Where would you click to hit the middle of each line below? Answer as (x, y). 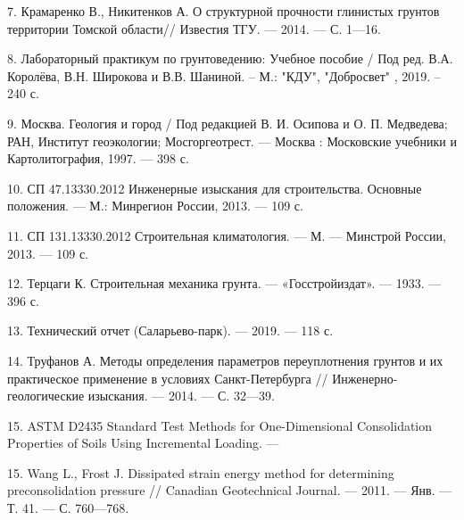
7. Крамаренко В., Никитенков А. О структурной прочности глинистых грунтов (224, 11)
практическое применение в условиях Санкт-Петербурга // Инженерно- (203, 378)
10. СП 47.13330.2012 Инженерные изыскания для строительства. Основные (215, 188)
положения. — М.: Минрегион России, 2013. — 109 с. (155, 206)
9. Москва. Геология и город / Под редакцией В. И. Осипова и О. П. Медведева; (228, 123)
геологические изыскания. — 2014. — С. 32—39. (141, 396)
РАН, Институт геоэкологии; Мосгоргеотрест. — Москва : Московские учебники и (232, 140)
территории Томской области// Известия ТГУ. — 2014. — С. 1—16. (194, 28)
